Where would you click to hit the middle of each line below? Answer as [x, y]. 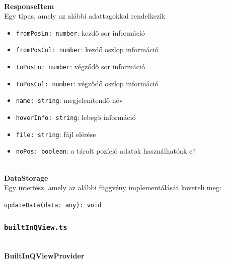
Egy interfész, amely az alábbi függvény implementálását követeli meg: [113, 187]
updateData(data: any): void [53, 205]
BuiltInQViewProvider [44, 255]
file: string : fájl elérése [56, 134]
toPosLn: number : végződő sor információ [80, 67]
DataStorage [26, 177]
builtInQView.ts [36, 228]
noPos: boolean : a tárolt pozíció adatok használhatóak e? [106, 151]
